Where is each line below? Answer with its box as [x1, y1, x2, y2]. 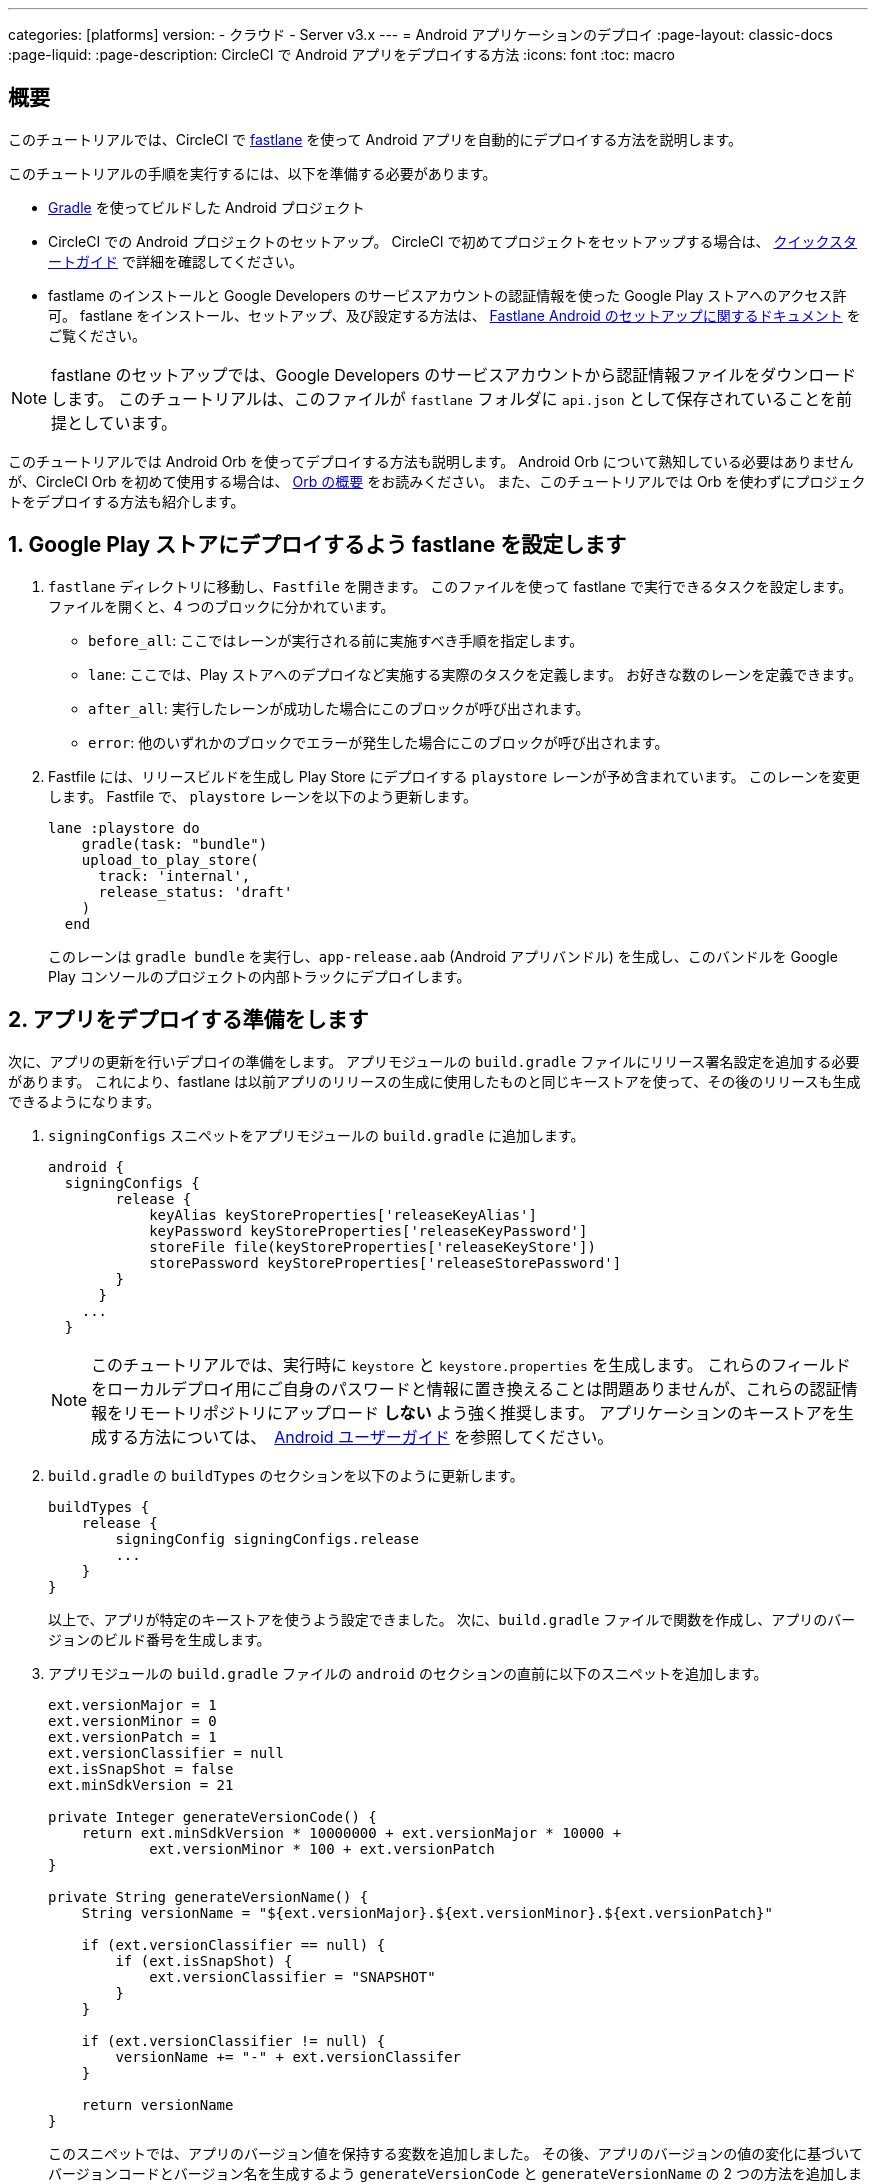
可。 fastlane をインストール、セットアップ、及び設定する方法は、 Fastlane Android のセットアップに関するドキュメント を [48, 306, 861, 324]
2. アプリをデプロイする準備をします [8, 1007, 369, 1033]
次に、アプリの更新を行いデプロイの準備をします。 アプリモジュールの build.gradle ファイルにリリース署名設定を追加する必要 [8, 1052, 860, 1070]
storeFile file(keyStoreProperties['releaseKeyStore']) [149, 1238, 596, 1255]
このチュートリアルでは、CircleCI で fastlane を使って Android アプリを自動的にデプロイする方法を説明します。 [8, 130, 743, 148]
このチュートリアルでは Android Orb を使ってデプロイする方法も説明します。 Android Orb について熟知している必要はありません [8, 452, 854, 470]
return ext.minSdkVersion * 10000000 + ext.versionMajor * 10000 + [81, 1824, 622, 1841]
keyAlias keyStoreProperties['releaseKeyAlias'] [149, 1206, 537, 1223]
